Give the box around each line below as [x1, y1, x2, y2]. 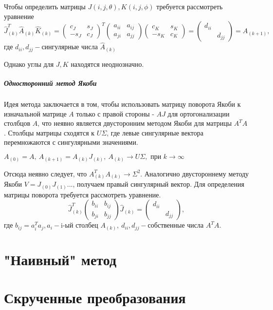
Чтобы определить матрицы [4, 1, 86, 11]
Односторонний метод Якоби [4, 78, 97, 88]
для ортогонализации [167, 108, 230, 118]
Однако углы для [4, 58, 54, 69]
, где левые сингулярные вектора [107, 127, 204, 137]
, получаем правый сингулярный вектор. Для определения [73, 179, 244, 189]
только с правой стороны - [76, 108, 154, 118]
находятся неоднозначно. [71, 58, 144, 69]
